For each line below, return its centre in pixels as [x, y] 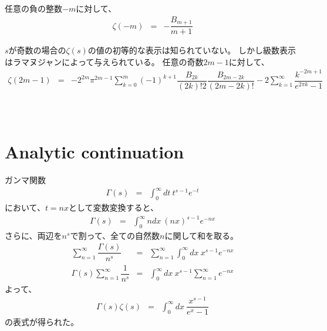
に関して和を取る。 [201, 235]
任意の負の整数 [33, 8]
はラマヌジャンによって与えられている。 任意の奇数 [104, 61]
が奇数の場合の [37, 50]
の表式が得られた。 [42, 322]
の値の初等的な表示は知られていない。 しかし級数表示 [192, 50]
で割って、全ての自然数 [115, 235]
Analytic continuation [95, 152]
